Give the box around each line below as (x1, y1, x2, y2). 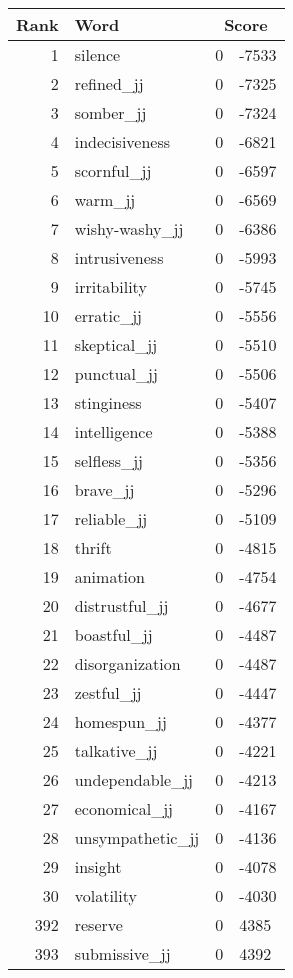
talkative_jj (74, 739, 158, 762)
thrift (74, 536, 112, 559)
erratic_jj (74, 304, 142, 327)
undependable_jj (74, 768, 193, 791)
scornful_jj (74, 159, 152, 182)
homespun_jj (74, 710, 167, 733)
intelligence (74, 420, 153, 443)
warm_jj (74, 188, 136, 211)
